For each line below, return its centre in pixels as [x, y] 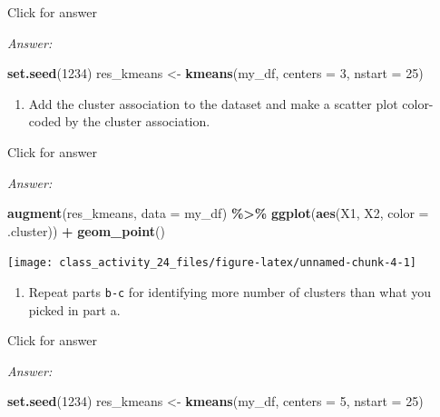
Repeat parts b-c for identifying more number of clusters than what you [230, 292]
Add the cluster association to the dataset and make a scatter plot [213, 103]
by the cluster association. [137, 121]
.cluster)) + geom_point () [86, 230]
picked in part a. [74, 309]
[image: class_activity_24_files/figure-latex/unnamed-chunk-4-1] [212, 263]
